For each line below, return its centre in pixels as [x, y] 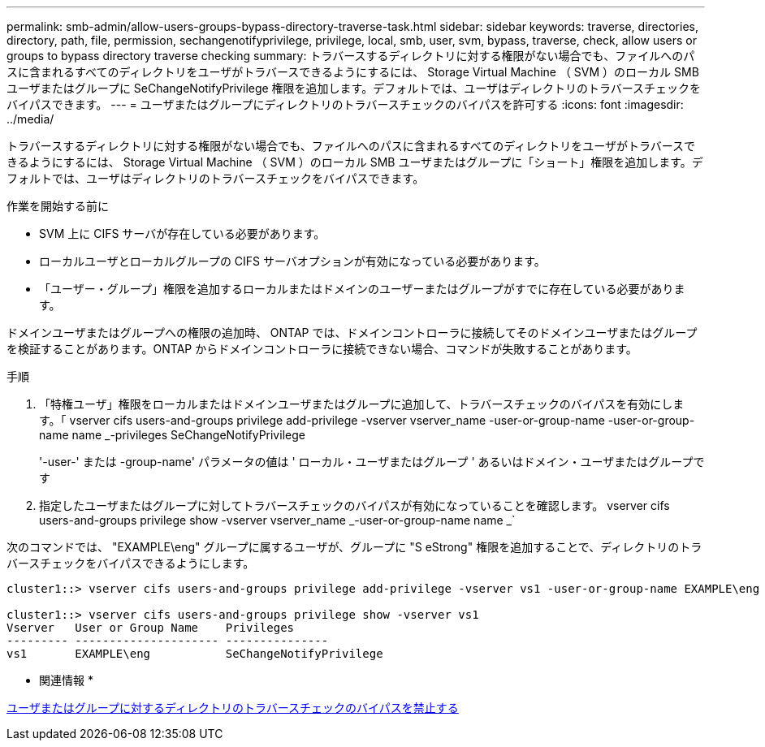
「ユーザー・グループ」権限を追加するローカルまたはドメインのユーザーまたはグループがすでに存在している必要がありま [362, 289]
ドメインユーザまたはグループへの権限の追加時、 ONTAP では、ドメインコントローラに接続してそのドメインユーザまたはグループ [352, 332]
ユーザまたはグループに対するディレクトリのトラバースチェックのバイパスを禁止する [233, 708]
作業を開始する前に [58, 206]
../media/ [30, 119]
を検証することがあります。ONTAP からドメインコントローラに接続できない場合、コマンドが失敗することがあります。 [322, 349]
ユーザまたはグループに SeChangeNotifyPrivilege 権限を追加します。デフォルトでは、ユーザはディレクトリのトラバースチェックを [354, 88]
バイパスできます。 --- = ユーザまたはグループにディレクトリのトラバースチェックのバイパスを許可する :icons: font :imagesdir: [345, 104]
